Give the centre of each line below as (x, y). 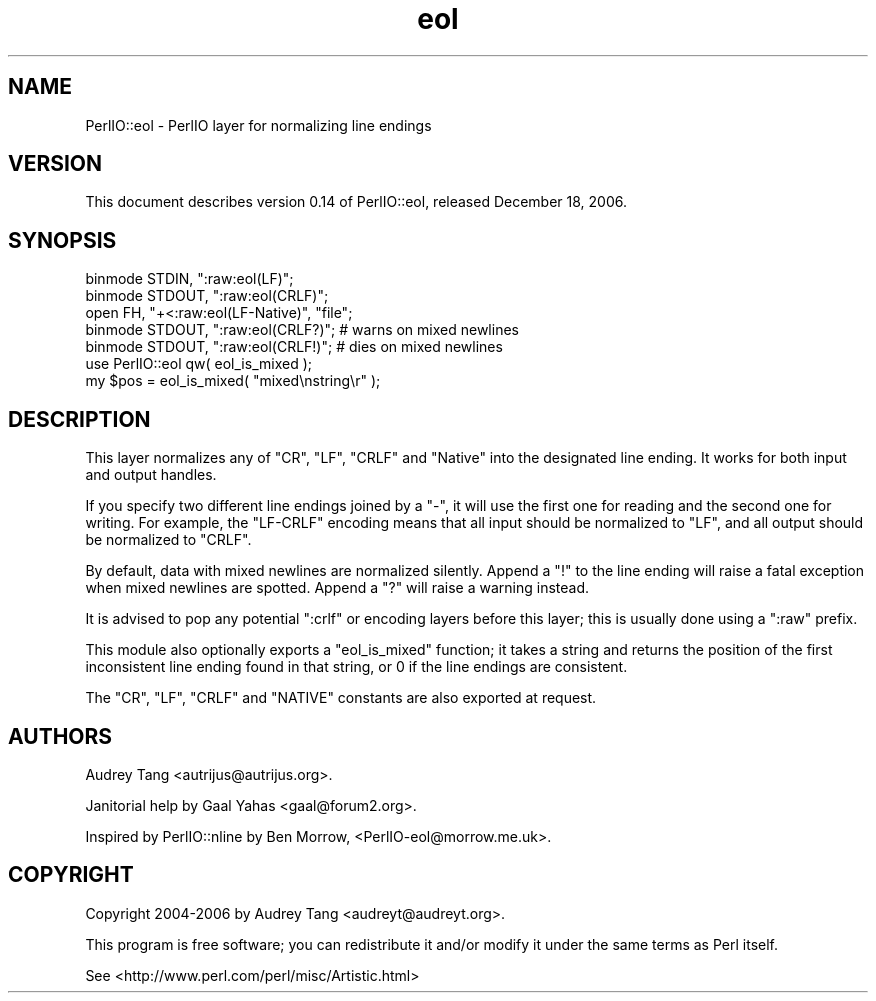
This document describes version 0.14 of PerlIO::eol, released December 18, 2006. (356, 202)
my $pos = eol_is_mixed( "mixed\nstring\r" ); (233, 381)
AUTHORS (60, 736)
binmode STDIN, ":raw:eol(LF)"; (189, 279)
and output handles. (151, 475)
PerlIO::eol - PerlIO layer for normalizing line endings (258, 125)
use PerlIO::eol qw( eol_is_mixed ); (198, 364)
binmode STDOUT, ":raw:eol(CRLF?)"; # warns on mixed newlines (302, 330)
